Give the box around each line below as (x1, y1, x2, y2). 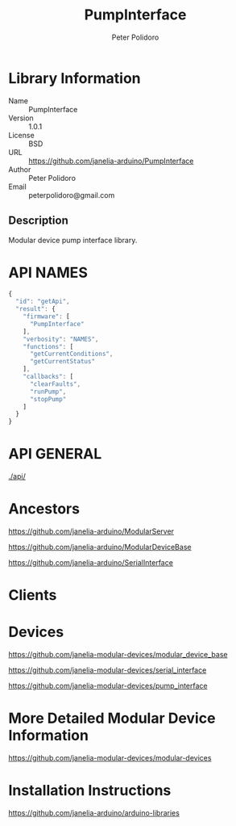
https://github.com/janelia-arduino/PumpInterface (28, 156, 194, 166)
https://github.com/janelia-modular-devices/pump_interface (8, 681, 208, 691)
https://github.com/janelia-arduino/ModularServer (8, 526, 175, 536)
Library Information (8, 69, 141, 87)
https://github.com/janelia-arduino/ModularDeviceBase (8, 543, 192, 552)
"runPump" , (29, 388, 67, 396)
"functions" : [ (23, 342, 74, 350)
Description (8, 214, 68, 228)
